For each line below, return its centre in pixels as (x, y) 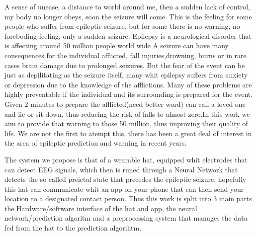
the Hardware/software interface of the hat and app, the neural (101, 208)
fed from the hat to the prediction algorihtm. (73, 228)
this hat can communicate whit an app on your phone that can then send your (124, 189)
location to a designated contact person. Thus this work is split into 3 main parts (128, 198)
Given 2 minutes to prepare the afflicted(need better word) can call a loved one (125, 104)
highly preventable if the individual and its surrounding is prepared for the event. (129, 94)
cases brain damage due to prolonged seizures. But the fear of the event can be (125, 65)
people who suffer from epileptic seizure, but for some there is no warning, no (122, 26)
